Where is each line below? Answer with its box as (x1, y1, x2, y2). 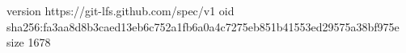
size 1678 (6, 34, 51, 51)
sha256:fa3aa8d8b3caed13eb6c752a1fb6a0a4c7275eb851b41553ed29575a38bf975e (6, 18, 400, 35)
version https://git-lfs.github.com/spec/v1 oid (6, 2, 235, 18)
